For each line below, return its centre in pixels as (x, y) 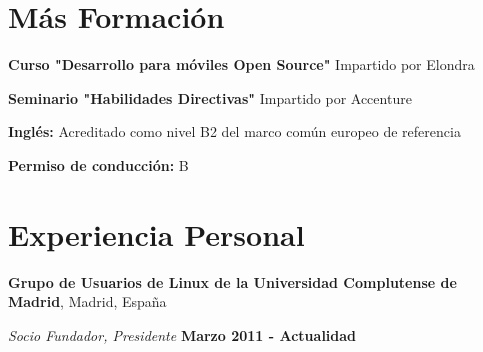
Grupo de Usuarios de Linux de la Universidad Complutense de (232, 281)
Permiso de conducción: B (98, 164)
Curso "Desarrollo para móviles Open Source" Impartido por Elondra (241, 64)
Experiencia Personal (156, 233)
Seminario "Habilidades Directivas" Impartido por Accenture (210, 97)
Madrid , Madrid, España (87, 301)
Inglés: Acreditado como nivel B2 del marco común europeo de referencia (234, 131)
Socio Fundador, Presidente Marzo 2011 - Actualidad (182, 334)
